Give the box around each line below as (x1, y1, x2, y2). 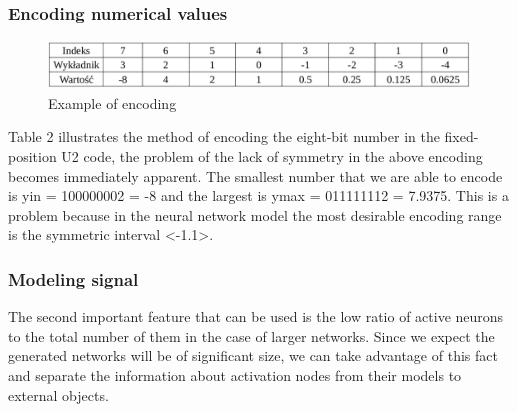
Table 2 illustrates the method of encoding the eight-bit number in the (8, 126, 440, 147)
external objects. (8, 384, 109, 405)
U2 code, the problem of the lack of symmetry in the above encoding (61, 146, 483, 167)
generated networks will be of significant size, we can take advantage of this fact (8, 345, 498, 366)
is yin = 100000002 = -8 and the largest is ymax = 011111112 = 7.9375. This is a (8, 185, 509, 206)
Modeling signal (8, 266, 139, 291)
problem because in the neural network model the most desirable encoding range (8, 204, 502, 225)
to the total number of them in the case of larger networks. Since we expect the (8, 325, 495, 346)
